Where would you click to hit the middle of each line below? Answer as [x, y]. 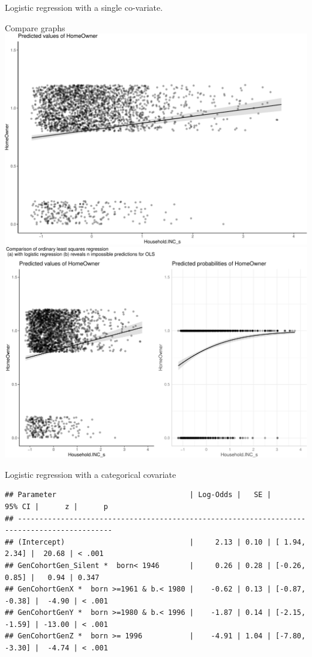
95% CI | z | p [56, 506]
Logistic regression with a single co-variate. [84, 7]
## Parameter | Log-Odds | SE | [138, 495]
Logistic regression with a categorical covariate [91, 474]
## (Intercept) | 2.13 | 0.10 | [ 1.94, [155, 542]
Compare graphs [35, 27]
